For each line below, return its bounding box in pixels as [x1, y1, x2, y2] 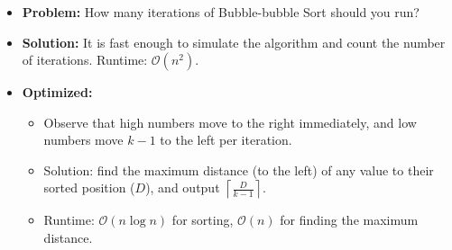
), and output [145, 178, 220, 197]
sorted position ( [43, 178, 135, 197]
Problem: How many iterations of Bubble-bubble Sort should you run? [22, 2, 420, 21]
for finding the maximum [280, 210, 419, 229]
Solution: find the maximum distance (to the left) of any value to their [43, 160, 434, 179]
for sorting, [171, 210, 234, 229]
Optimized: [22, 83, 93, 102]
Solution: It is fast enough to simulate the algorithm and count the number [22, 32, 446, 51]
